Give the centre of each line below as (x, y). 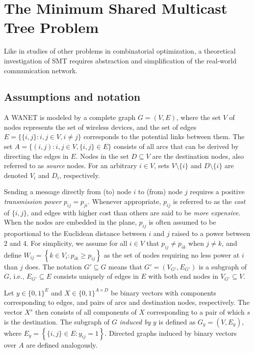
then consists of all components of (86, 312)
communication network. (41, 70)
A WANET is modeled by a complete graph (70, 117)
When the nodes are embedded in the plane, (70, 222)
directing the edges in (36, 156)
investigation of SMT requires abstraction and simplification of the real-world (120, 60)
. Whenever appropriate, (125, 201)
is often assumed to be (182, 222)
